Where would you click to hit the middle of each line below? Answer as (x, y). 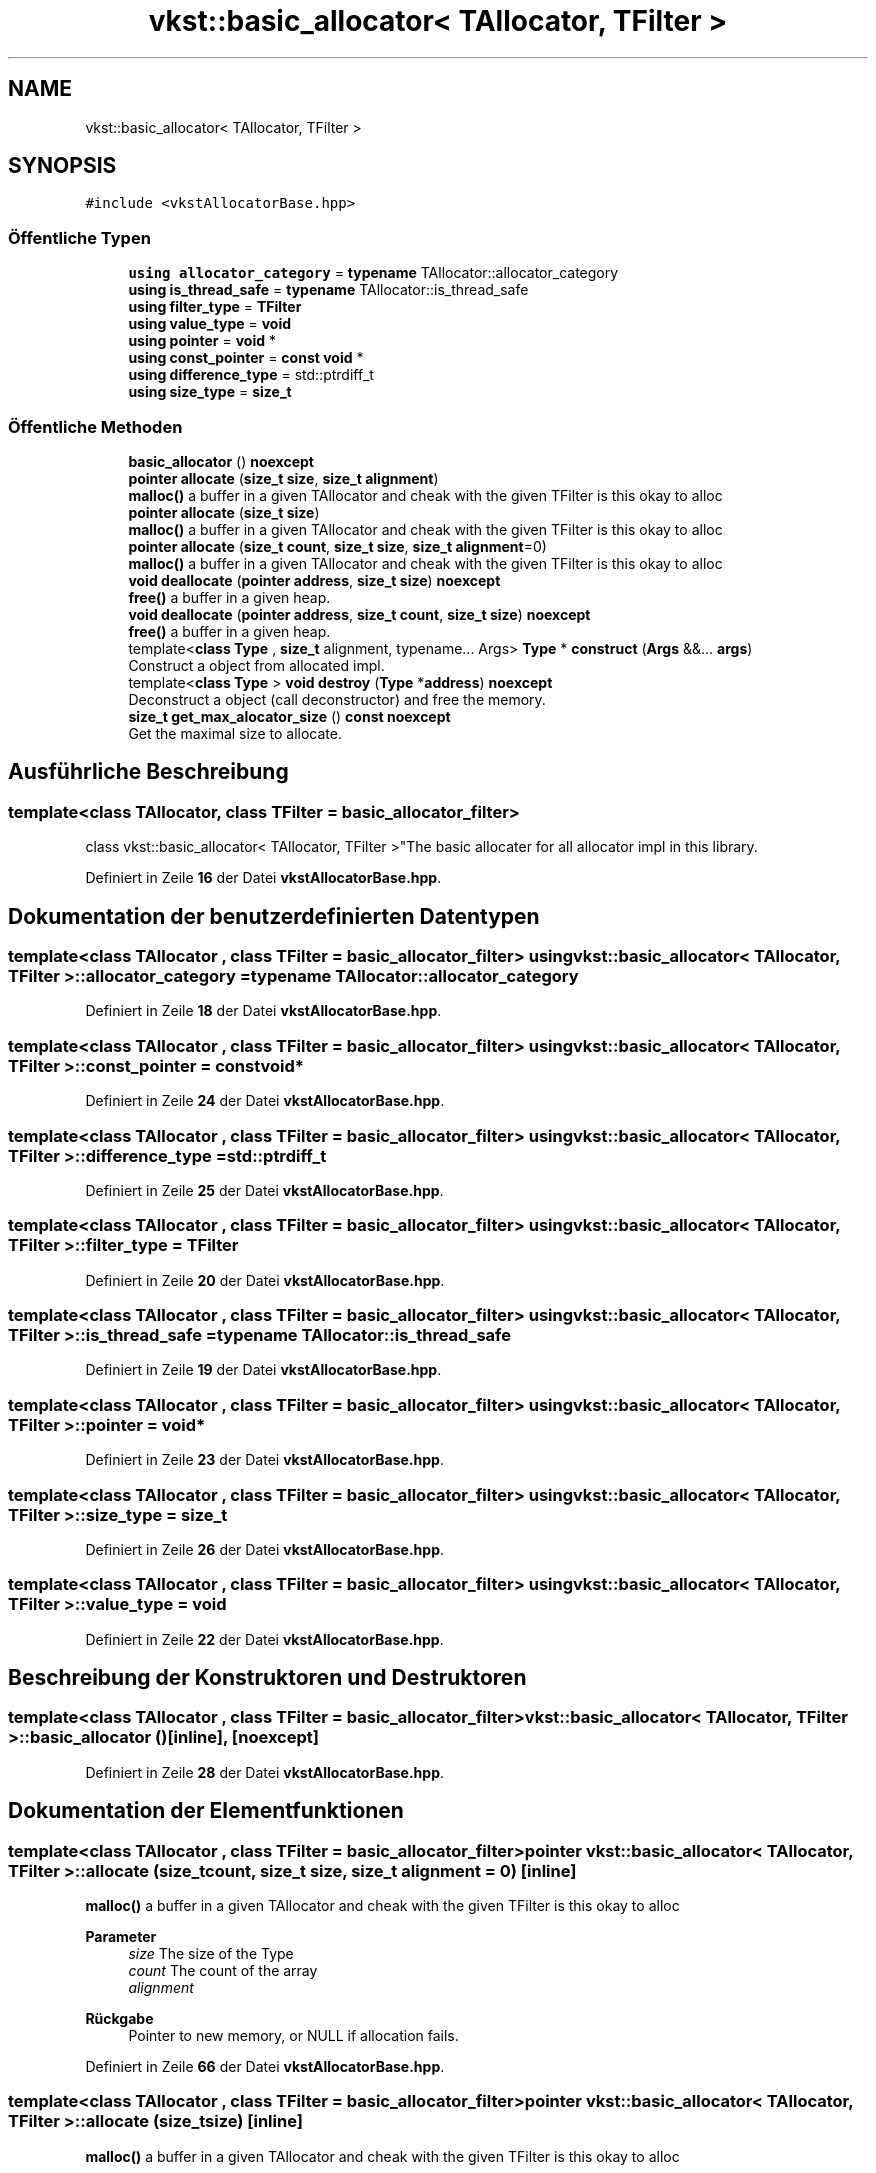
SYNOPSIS (62, 166)
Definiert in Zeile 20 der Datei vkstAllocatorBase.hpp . (265, 1280)
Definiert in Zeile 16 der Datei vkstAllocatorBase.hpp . (263, 878)
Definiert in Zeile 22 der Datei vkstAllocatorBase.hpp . (264, 1639)
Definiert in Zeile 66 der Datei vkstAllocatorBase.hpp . (265, 2067)
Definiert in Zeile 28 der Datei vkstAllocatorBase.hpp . (265, 1772)
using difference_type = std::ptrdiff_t (251, 375)
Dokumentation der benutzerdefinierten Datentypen (274, 916)
